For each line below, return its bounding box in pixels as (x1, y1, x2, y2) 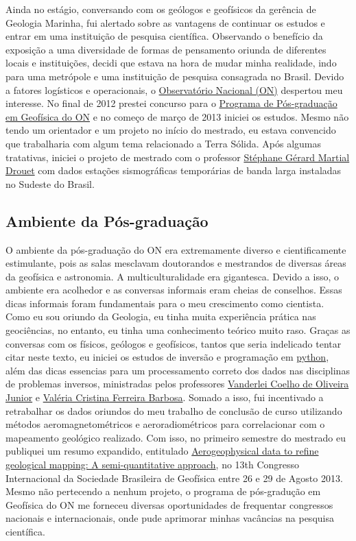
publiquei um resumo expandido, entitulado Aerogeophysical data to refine (5, 444, 319, 458)
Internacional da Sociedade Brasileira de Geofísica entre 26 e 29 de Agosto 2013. (5, 470, 343, 485)
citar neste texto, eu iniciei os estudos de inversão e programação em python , (5, 350, 329, 364)
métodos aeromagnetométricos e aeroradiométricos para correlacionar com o (5, 417, 325, 431)
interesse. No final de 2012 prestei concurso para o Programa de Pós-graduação (5, 96, 337, 110)
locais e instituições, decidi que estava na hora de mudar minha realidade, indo (5, 56, 337, 70)
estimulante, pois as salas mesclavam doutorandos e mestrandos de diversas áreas (5, 256, 346, 270)
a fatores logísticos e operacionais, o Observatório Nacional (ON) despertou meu (5, 82, 343, 97)
